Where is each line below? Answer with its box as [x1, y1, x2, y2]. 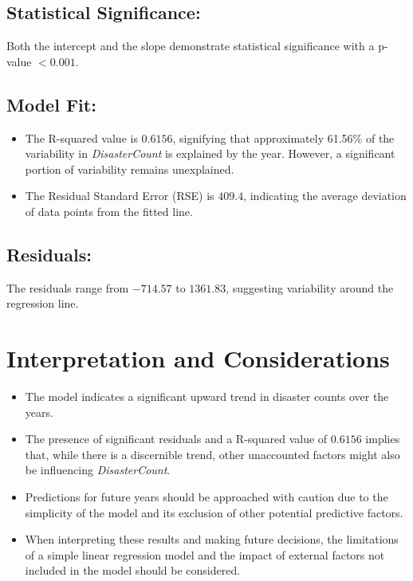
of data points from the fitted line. [25, 202, 193, 219]
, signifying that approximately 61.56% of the [172, 129, 395, 146]
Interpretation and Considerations [6, 342, 390, 375]
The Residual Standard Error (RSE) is [25, 187, 214, 204]
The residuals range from [6, 279, 129, 296]
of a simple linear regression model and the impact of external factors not [25, 546, 385, 563]
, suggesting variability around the [226, 279, 394, 296]
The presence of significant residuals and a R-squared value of [25, 430, 328, 447]
